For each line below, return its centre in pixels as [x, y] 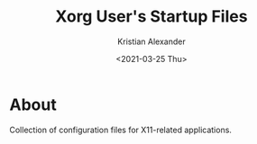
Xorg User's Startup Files [151, 17]
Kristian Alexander [151, 41]
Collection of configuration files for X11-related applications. [121, 130]
